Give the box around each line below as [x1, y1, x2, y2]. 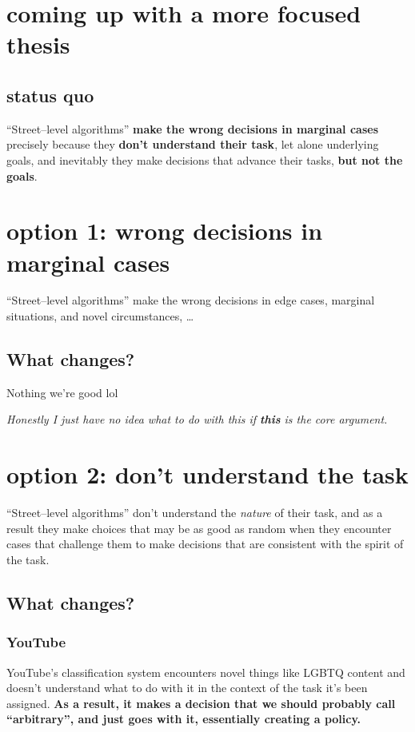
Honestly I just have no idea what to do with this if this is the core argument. [6, 411, 388, 428]
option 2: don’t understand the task [6, 458, 409, 491]
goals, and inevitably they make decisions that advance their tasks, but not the [6, 151, 403, 168]
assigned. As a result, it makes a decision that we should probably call [6, 694, 396, 711]
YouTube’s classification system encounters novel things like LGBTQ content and [6, 663, 405, 680]
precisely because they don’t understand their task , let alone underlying [6, 136, 379, 153]
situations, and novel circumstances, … [6, 308, 194, 324]
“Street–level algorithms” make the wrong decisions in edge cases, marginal [6, 292, 375, 308]
